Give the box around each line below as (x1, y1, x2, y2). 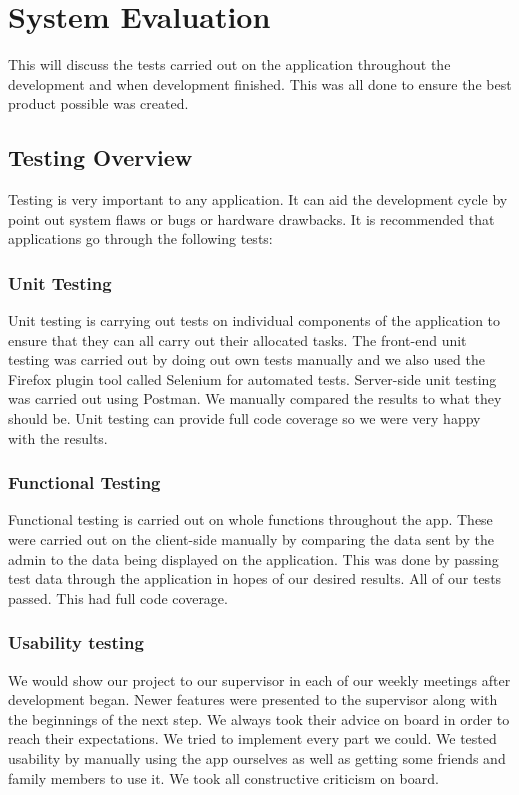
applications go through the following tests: (8, 228, 273, 249)
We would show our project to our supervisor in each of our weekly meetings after (8, 669, 511, 690)
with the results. (8, 427, 108, 448)
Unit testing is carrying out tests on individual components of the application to (8, 310, 501, 331)
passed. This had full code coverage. (8, 587, 228, 608)
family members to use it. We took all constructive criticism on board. (8, 767, 439, 788)
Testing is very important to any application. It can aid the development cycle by (8, 189, 508, 210)
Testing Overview (8, 142, 193, 173)
